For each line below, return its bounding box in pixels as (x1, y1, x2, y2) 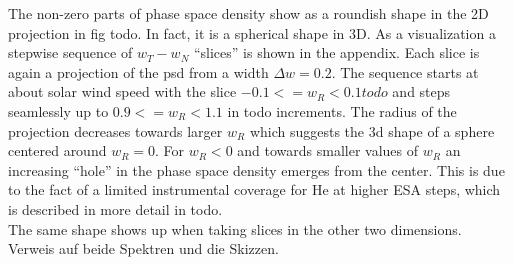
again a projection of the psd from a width (8, 61, 269, 82)
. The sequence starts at (331, 61, 479, 82)
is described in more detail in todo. (8, 198, 223, 219)
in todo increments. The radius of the (227, 100, 457, 121)
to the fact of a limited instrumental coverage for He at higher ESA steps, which (8, 179, 501, 200)
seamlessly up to (8, 100, 109, 121)
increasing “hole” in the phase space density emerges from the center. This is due (8, 159, 505, 180)
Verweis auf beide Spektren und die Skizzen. (8, 238, 279, 259)
